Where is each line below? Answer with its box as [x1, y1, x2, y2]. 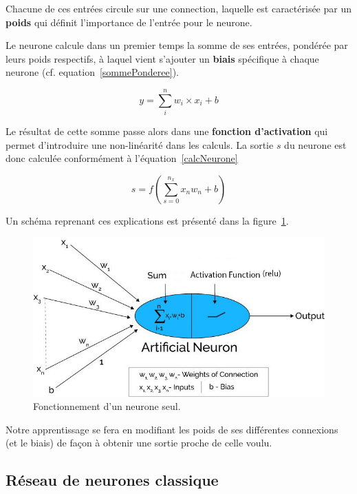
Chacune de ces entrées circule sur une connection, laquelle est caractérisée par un [6, 1, 351, 15]
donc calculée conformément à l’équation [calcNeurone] [6, 151, 238, 165]
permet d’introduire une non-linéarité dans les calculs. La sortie [6, 137, 274, 152]
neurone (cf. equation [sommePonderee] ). [6, 65, 179, 79]
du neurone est [284, 137, 347, 152]
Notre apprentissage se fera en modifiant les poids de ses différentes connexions [6, 422, 338, 436]
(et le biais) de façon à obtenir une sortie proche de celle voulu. [6, 435, 272, 450]
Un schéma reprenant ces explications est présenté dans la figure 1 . [6, 213, 289, 227]
